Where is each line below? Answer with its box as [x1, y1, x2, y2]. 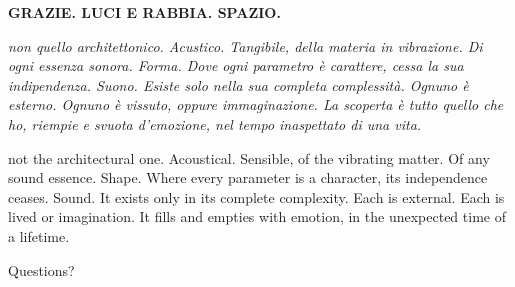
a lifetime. [8, 225, 70, 246]
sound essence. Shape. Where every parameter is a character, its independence [8, 167, 488, 188]
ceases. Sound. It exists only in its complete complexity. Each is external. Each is [8, 186, 505, 207]
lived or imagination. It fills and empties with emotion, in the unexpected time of [8, 206, 506, 227]
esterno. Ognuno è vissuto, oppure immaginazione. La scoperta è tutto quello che [8, 94, 504, 115]
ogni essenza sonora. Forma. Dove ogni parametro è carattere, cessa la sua [8, 55, 464, 76]
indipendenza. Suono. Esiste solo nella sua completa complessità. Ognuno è [8, 74, 469, 95]
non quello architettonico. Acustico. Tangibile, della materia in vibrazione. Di [8, 35, 483, 56]
